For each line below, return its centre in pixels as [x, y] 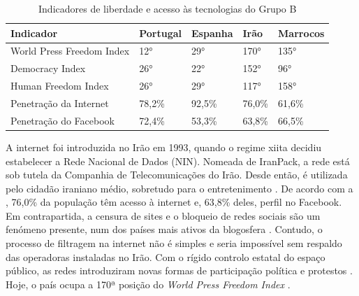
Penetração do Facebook [63, 120]
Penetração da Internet [60, 103]
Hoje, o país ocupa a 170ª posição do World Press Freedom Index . [148, 284]
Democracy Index [48, 68]
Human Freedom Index [60, 86]
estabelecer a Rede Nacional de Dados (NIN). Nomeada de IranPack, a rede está [178, 161]
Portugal [161, 33]
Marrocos [301, 33]
